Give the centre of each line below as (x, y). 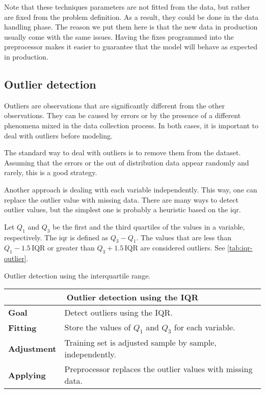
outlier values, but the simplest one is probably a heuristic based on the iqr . (123, 209)
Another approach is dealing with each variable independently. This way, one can (131, 189)
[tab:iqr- (240, 248)
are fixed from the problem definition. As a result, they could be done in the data (131, 17)
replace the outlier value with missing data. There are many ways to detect (121, 199)
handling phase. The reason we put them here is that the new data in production (131, 27)
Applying (27, 375)
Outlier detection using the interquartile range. (77, 275)
